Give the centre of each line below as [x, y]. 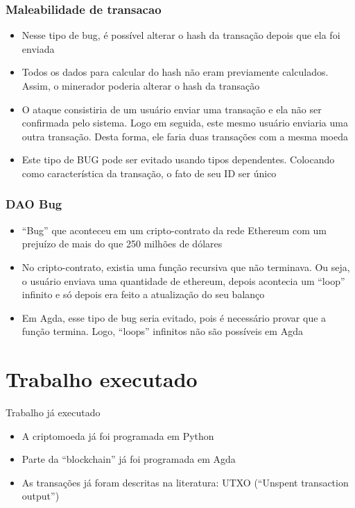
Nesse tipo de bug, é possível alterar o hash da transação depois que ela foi [181, 35]
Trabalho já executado [53, 412]
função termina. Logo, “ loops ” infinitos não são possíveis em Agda [162, 331]
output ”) [41, 496]
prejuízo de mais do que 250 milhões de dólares [122, 244]
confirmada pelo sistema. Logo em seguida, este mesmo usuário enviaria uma [185, 123]
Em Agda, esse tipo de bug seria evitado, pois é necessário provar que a [174, 317]
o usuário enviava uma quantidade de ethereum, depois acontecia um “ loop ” [183, 280]
